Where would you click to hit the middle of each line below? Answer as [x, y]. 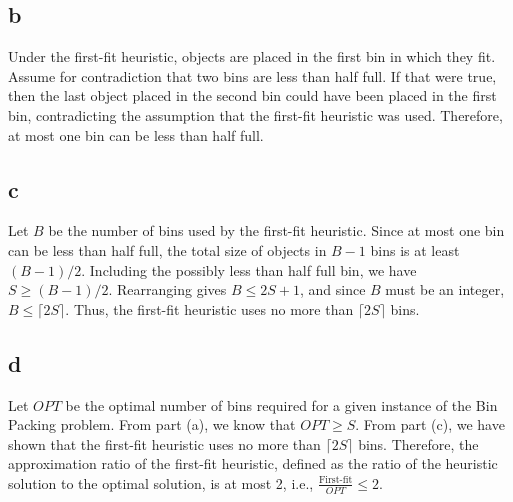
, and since [332, 289]
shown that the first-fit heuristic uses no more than [164, 443]
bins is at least [415, 249]
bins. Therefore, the [418, 443]
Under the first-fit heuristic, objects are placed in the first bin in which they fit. [252, 56]
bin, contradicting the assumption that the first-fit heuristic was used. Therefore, [255, 114]
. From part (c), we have [430, 424]
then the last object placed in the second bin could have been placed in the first [252, 95]
